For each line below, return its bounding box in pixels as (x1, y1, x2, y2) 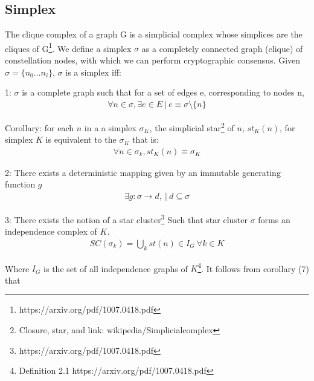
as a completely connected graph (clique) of (141, 42, 303, 54)
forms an (258, 213, 290, 226)
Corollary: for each (5, 121, 74, 134)
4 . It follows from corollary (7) (197, 260, 309, 275)
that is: (132, 133, 159, 146)
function (5, 178, 36, 190)
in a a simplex (84, 121, 136, 134)
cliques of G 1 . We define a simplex (5, 40, 132, 54)
